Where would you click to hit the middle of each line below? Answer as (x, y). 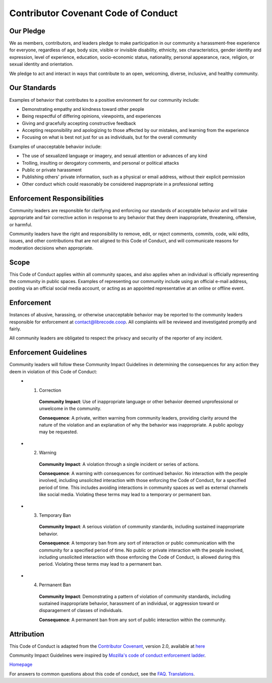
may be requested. (58, 432)
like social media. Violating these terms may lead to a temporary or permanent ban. (125, 495)
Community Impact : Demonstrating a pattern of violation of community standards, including (135, 596)
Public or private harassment (52, 170)
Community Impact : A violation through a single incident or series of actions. (119, 464)
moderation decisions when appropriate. (51, 248)
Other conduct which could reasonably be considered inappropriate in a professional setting (118, 184)
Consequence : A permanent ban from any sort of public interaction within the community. (133, 620)
